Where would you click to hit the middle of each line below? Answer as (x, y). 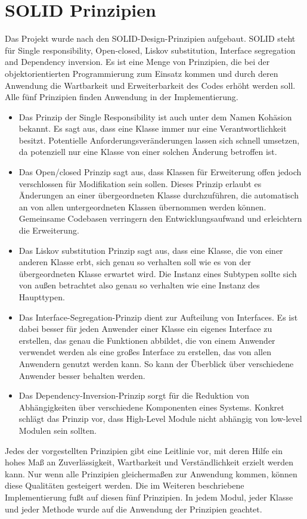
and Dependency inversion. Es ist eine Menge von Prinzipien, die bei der (137, 62)
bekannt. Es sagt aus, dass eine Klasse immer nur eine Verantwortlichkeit (153, 128)
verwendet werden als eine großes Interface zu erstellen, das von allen (145, 352)
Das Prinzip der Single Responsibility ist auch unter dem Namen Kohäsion (155, 116)
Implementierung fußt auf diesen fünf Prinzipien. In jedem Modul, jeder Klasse (149, 497)
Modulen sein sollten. (58, 430)
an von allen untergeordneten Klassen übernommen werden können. (142, 206)
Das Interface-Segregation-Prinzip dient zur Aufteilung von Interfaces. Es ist (158, 317)
